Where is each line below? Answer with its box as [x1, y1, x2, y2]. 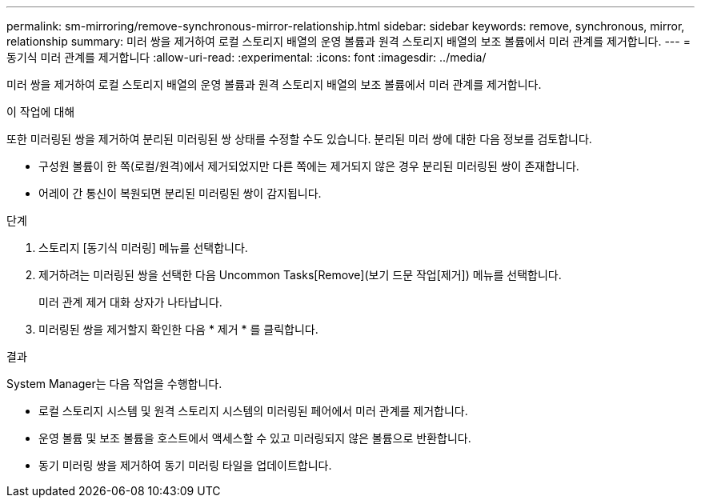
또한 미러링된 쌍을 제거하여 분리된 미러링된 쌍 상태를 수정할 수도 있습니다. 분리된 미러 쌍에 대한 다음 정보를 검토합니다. [6, 132, 592, 146]
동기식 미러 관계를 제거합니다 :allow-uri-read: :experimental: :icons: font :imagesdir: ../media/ [6, 50, 487, 64]
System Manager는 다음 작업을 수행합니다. [6, 377, 222, 390]
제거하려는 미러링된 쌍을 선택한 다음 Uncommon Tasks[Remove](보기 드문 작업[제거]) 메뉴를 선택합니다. [38, 268, 562, 282]
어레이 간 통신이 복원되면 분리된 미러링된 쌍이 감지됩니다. [38, 186, 322, 200]
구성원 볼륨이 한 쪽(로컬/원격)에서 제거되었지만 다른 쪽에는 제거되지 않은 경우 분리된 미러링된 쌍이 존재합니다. [38, 159, 579, 173]
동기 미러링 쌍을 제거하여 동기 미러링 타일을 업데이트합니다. [38, 458, 332, 472]
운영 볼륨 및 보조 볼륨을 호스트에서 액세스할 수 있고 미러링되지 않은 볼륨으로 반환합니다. [38, 431, 471, 445]
